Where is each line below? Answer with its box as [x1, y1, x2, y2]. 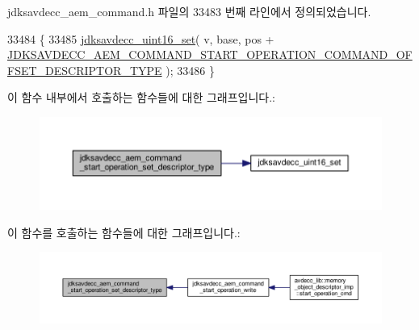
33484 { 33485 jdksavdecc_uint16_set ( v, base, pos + [7, 30, 274, 47]
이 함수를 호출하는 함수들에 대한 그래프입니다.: [7, 223, 241, 240]
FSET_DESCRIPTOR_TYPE [7, 61, 162, 78]
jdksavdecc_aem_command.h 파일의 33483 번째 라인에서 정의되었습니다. [7, 3, 371, 19]
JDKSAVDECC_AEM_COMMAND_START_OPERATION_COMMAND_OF [7, 46, 413, 63]
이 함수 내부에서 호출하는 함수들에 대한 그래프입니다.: [7, 89, 275, 106]
